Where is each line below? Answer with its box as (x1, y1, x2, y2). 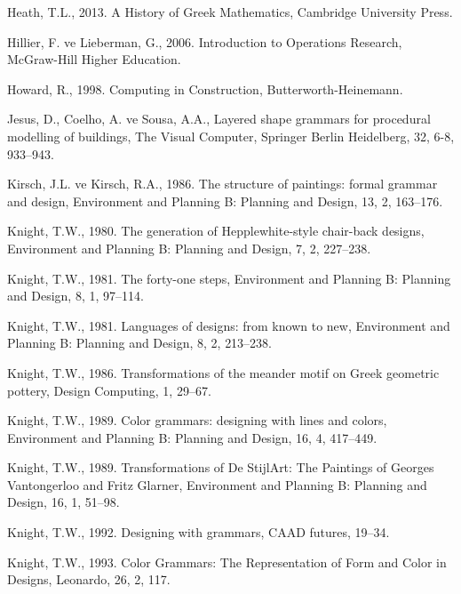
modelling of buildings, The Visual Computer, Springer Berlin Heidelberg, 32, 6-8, (7, 126, 455, 145)
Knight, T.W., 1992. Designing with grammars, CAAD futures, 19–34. (7, 523, 390, 542)
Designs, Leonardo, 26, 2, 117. (7, 570, 171, 589)
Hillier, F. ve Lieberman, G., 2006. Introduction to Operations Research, (7, 32, 402, 51)
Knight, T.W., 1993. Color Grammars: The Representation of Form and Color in (7, 552, 447, 571)
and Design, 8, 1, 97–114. (7, 286, 144, 305)
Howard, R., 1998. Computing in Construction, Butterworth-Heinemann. (7, 79, 403, 98)
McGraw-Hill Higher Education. (7, 50, 181, 68)
